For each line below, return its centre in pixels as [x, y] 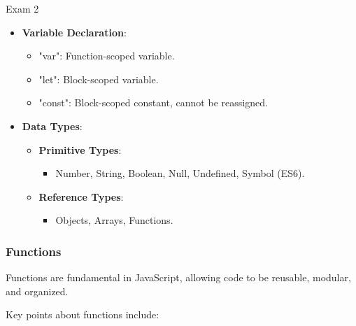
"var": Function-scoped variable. [107, 56]
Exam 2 [22, 8]
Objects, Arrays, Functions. [114, 220]
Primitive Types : [80, 149]
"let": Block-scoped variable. [99, 79]
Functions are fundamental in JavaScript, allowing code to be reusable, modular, [178, 277]
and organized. [37, 291]
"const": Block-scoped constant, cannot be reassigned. [153, 102]
